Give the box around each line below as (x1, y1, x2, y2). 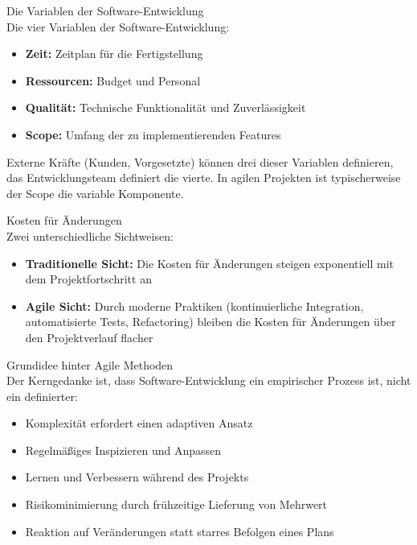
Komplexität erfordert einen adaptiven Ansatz (25, 415, 253, 431)
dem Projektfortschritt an (25, 270, 152, 287)
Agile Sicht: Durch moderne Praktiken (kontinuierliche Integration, (25, 297, 364, 314)
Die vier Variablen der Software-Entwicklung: (6, 18, 230, 35)
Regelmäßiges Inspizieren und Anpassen (25, 441, 221, 458)
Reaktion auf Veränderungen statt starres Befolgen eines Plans (25, 522, 334, 539)
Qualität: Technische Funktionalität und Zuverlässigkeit (25, 99, 306, 116)
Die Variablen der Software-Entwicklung (6, 2, 204, 19)
